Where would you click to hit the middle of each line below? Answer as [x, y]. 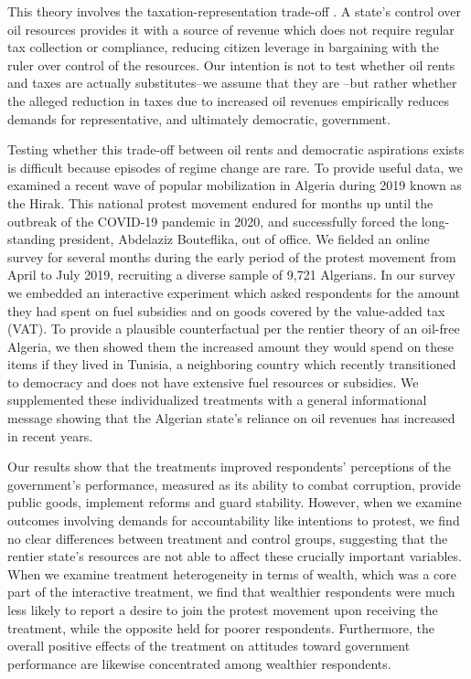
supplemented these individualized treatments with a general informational [217, 400]
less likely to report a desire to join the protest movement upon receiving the [223, 610]
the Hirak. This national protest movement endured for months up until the [220, 202]
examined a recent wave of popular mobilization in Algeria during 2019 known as [235, 185]
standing [32, 239]
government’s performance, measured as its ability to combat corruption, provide [234, 484]
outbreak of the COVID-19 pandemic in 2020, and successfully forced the [213, 221]
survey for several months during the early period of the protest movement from [232, 256]
